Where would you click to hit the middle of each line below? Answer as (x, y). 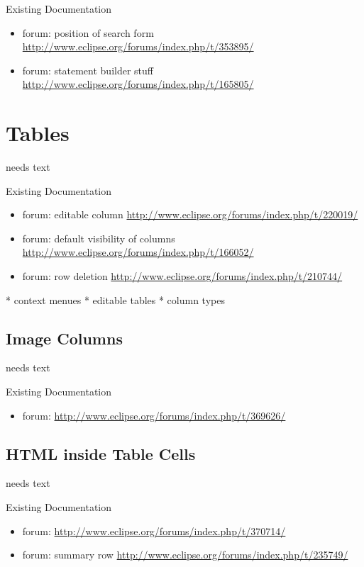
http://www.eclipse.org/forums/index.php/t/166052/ (138, 252)
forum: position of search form (88, 32)
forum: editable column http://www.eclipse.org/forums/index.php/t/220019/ (190, 214)
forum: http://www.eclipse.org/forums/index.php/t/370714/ (154, 530)
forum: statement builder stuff (88, 70)
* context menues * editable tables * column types (115, 299)
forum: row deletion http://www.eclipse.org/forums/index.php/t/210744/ (182, 276)
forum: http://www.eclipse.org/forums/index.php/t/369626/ (154, 415)
